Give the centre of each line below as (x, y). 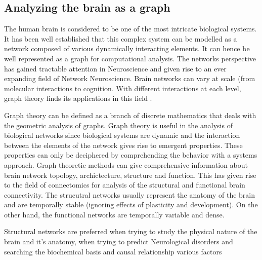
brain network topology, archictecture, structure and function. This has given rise (130, 175)
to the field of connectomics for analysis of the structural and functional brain (125, 185)
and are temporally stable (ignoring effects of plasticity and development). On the (131, 205)
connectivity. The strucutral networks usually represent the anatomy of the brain (130, 194)
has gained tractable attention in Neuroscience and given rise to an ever (115, 68)
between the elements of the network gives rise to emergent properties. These (123, 145)
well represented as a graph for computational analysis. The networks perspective (130, 58)
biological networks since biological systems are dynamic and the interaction (122, 135)
